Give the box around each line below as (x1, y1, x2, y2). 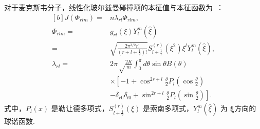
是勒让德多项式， (51, 103, 109, 114)
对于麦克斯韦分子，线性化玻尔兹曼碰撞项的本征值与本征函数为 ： (4, 2, 224, 12)
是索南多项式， (143, 103, 194, 114)
